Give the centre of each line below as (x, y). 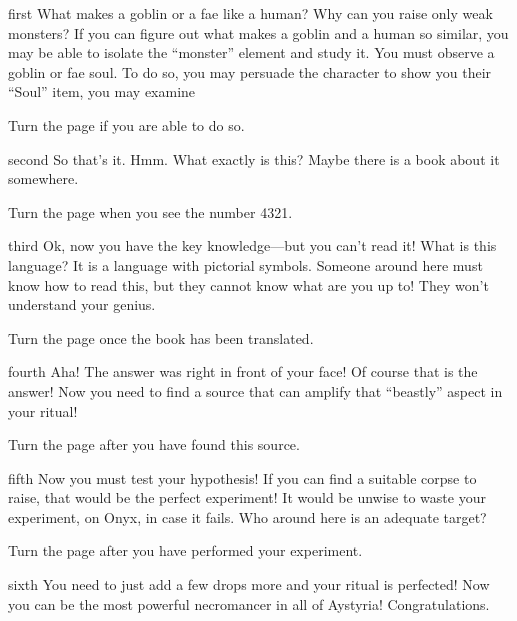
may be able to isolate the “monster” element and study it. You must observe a (251, 52)
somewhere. (43, 178)
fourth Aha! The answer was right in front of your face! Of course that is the (243, 371)
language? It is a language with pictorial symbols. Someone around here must (245, 264)
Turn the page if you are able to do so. (126, 124)
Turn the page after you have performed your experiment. (185, 550)
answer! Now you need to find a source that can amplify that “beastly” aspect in (255, 390)
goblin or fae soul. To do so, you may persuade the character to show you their (250, 71)
